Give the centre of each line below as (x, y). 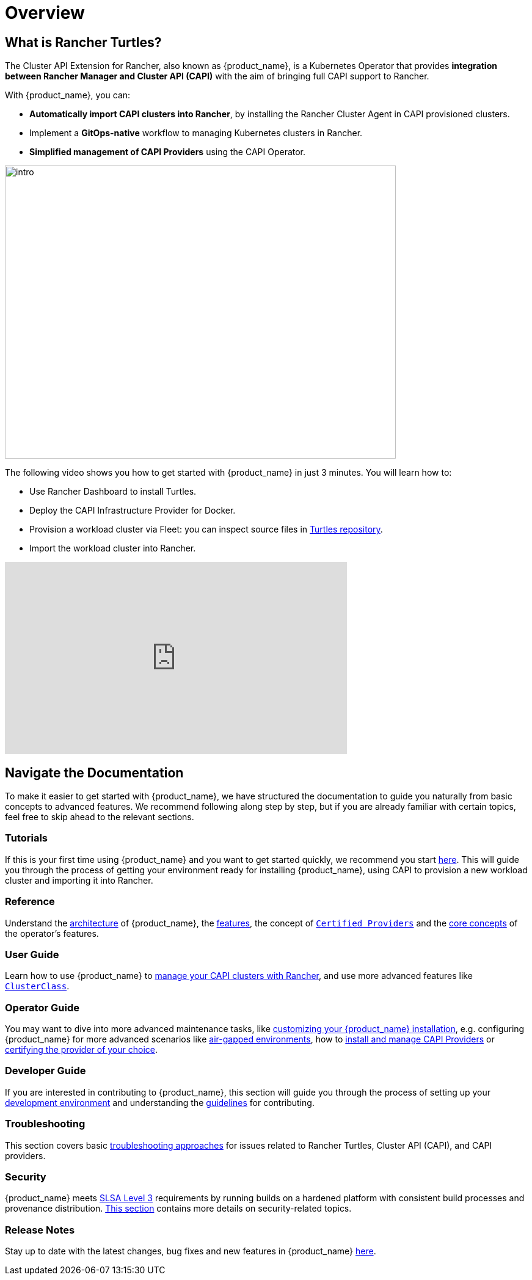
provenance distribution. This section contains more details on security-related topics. (178, 1209)
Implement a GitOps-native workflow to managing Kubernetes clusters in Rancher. (196, 133)
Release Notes (40, 1230)
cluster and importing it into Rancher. (79, 880)
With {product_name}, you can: (68, 95)
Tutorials (27, 838)
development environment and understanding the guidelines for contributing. (160, 1102)
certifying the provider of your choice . (82, 1050)
